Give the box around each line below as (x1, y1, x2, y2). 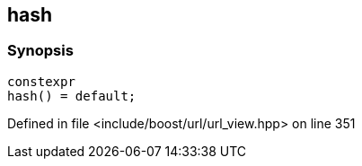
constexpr (7, 74, 75, 89)
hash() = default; (7, 88, 137, 103)
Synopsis (7, 41, 74, 60)
